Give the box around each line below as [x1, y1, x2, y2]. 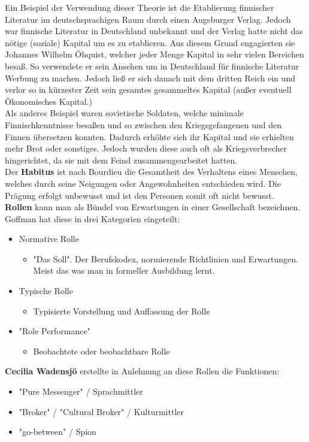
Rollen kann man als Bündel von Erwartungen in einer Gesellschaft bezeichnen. [5, 201, 301, 213]
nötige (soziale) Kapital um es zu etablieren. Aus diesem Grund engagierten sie [5, 36, 295, 49]
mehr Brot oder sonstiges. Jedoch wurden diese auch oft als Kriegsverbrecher [5, 142, 287, 155]
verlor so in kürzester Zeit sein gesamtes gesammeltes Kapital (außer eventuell [5, 83, 292, 96]
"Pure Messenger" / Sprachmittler [19, 385, 143, 398]
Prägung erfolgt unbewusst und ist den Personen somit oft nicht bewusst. [5, 189, 274, 201]
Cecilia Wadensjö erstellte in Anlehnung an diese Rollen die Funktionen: [5, 365, 280, 377]
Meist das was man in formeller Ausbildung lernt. [33, 264, 215, 277]
